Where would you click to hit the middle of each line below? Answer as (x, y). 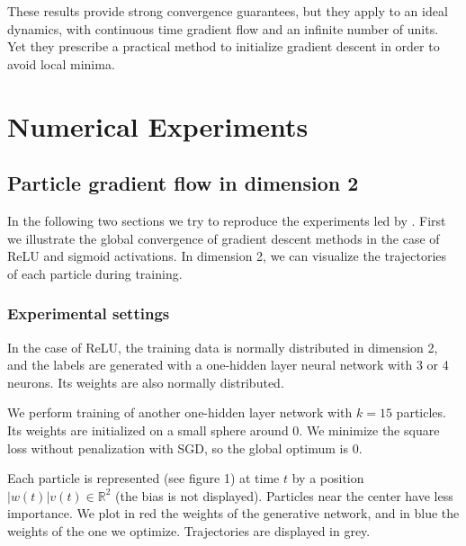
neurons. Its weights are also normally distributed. (146, 382)
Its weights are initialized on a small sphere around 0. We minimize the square (224, 430)
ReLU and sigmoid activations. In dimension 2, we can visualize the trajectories (227, 256)
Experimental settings (89, 313)
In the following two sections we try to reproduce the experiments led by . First (227, 220)
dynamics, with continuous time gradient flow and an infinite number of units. (223, 28)
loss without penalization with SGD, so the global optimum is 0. (185, 448)
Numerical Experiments (158, 125)
